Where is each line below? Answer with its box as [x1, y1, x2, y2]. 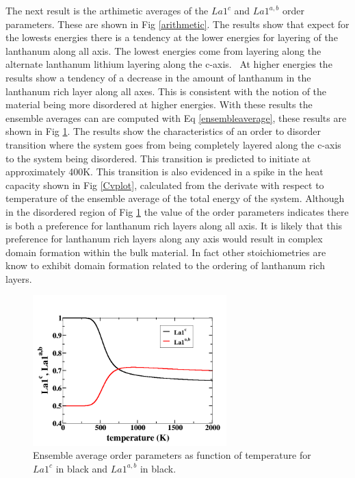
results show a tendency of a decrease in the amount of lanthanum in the [5, 70, 311, 84]
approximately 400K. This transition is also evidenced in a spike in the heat [5, 164, 324, 179]
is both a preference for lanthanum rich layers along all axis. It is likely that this [5, 218, 343, 232]
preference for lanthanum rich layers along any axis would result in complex [5, 231, 323, 246]
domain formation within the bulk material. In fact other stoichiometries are [5, 244, 326, 259]
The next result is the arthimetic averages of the [5, 3, 209, 17]
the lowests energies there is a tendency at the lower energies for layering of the [5, 30, 338, 45]
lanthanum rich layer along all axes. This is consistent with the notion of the [5, 84, 327, 98]
